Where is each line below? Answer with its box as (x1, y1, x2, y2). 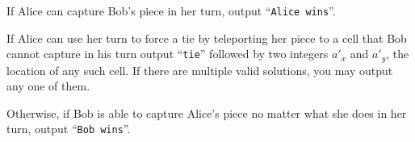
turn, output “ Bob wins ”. (6, 120, 131, 137)
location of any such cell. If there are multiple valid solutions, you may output (6, 61, 393, 78)
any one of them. (6, 77, 90, 94)
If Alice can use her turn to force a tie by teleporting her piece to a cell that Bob (6, 29, 407, 46)
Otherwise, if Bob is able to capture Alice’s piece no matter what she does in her (6, 104, 407, 121)
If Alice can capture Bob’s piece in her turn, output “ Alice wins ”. (6, 2, 336, 19)
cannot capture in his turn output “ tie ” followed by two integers (6, 45, 329, 62)
